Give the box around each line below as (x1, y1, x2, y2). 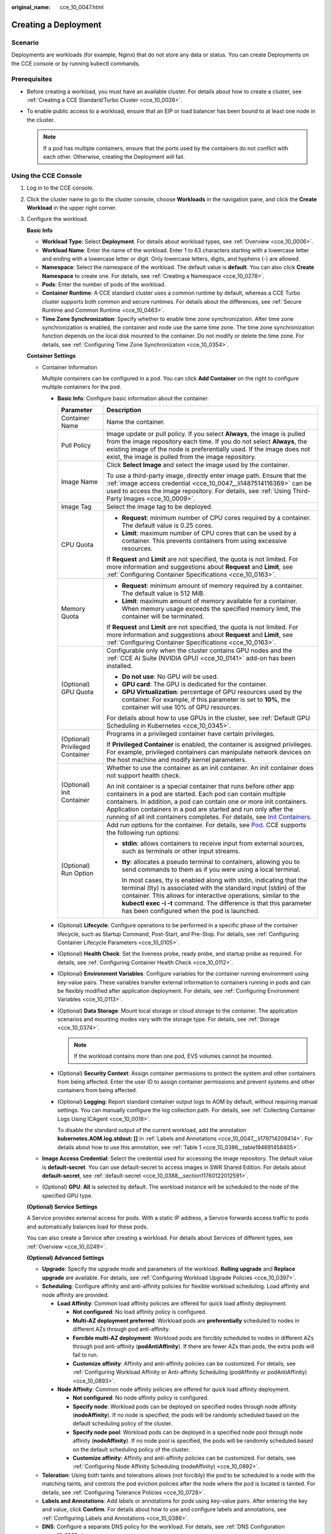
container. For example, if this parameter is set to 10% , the (121, 695, 291, 704)
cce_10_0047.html (59, 4, 104, 10)
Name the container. (106, 418, 165, 426)
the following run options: (106, 828, 180, 837)
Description (106, 406, 142, 414)
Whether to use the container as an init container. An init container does (106, 764, 314, 773)
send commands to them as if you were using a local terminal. (121, 865, 301, 874)
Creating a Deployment (11, 19, 102, 30)
